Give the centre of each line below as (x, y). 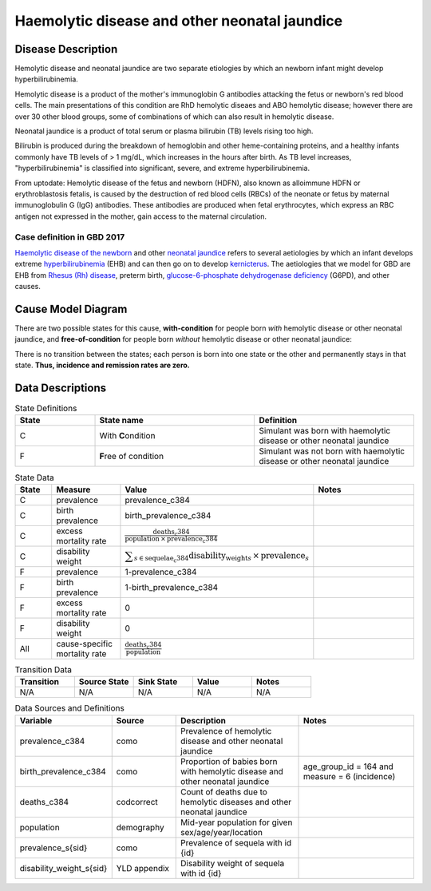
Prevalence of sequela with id (236, 842)
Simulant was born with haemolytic (325, 431)
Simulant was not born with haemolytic (332, 451)
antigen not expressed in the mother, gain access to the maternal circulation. (141, 216)
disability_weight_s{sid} (63, 868)
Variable (36, 720)
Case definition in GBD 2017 (70, 237)
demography (140, 827)
